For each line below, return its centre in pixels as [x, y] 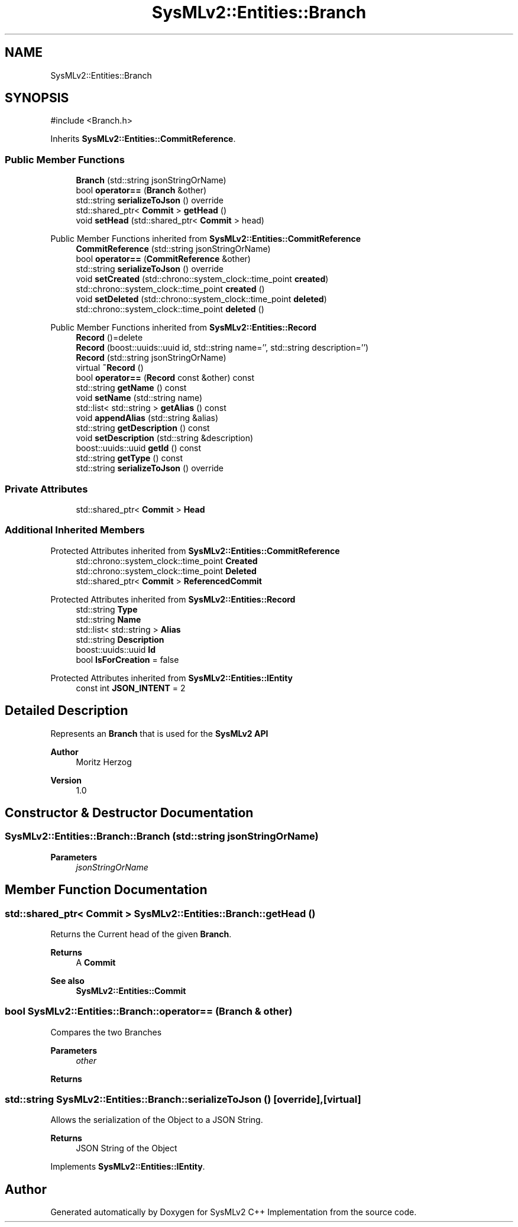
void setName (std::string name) [139, 398]
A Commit [96, 962]
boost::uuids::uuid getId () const [139, 448]
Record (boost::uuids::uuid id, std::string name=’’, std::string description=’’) [222, 348]
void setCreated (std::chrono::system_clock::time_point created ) [202, 279]
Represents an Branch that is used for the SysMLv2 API [159, 733]
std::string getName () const [131, 388]
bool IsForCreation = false [127, 659]
